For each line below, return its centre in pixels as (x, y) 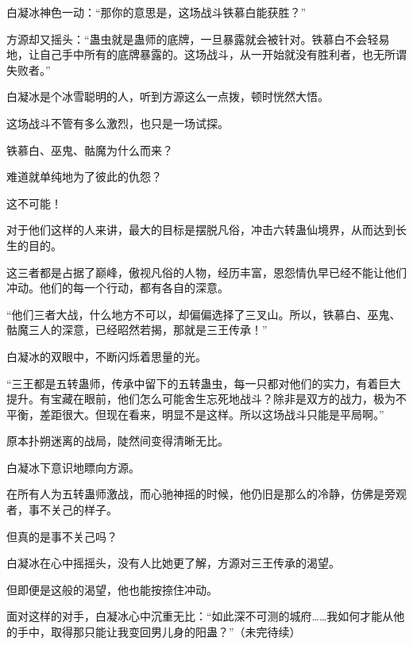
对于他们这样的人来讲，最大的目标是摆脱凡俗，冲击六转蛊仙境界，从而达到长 (206, 230)
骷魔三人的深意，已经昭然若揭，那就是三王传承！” (137, 330)
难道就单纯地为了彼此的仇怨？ (84, 177)
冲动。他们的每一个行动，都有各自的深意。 (118, 288)
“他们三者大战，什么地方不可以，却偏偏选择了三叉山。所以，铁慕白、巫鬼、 (204, 314)
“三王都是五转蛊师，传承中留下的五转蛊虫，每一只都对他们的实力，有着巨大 (204, 383)
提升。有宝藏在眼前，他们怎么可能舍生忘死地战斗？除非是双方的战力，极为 (201, 399)
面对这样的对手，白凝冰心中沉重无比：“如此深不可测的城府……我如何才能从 (200, 616)
